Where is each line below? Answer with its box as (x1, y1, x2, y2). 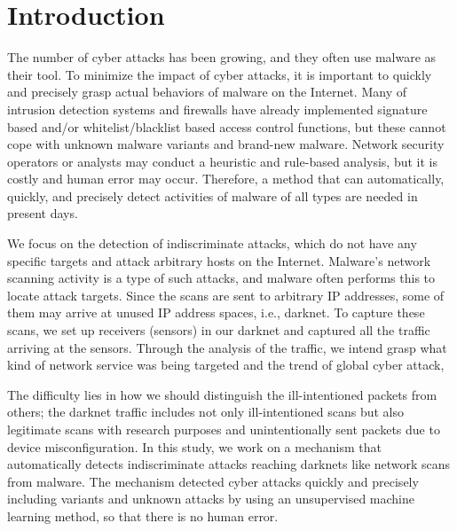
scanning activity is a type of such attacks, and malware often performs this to (7, 269, 436, 287)
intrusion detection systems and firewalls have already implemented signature (7, 99, 428, 118)
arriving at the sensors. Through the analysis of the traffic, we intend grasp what (7, 338, 447, 356)
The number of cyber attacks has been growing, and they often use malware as (7, 48, 437, 66)
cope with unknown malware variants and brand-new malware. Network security (7, 135, 445, 153)
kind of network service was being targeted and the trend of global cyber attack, (7, 355, 445, 374)
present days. (7, 204, 78, 223)
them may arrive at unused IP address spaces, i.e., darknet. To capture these (7, 303, 425, 322)
